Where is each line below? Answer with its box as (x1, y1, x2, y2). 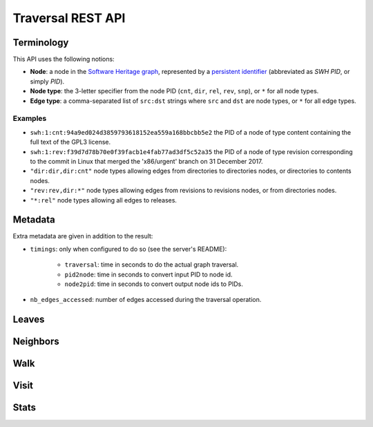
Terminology (12, 37, 69, 48)
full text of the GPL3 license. (30, 138, 111, 146)
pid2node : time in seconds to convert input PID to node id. (64, 270, 233, 278)
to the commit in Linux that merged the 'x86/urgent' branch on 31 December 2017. (30, 157, 263, 165)
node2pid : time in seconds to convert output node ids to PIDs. (64, 280, 243, 288)
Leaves (12, 314, 45, 325)
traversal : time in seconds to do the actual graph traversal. (64, 260, 239, 269)
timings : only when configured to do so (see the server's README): (30, 245, 227, 253)
